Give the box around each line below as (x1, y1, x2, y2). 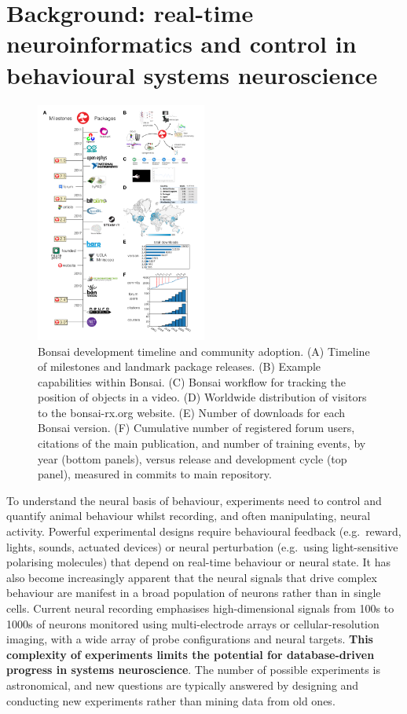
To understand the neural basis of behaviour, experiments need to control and (6, 492, 382, 508)
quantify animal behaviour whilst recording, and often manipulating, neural (6, 507, 371, 524)
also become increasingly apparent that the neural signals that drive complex (6, 569, 377, 585)
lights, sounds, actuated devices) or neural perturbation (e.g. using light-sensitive (6, 538, 398, 555)
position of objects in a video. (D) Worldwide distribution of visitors (38, 389, 367, 405)
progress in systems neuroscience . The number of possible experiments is (6, 661, 380, 678)
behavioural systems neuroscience (6, 58, 378, 90)
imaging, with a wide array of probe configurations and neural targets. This (6, 631, 373, 647)
